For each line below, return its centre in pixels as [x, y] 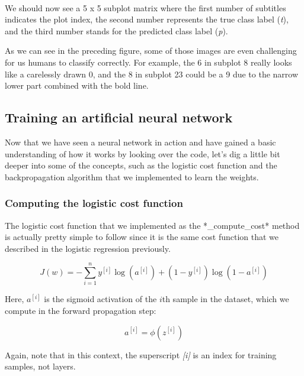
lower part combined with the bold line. [77, 85]
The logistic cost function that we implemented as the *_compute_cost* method [152, 225]
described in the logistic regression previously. [88, 248]
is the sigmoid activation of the [100, 299]
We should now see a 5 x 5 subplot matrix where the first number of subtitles [145, 7]
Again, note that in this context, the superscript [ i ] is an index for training [141, 354]
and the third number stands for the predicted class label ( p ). [116, 30]
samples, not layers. [40, 366]
